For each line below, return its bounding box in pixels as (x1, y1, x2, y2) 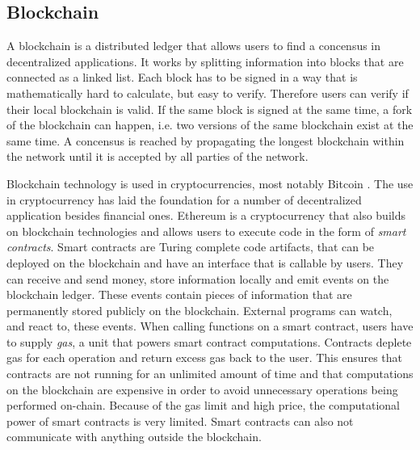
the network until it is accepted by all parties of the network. (6, 148, 309, 165)
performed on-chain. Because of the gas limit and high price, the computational (6, 397, 400, 414)
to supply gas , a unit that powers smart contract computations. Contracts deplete (6, 333, 412, 350)
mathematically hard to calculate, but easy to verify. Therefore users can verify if (6, 84, 409, 101)
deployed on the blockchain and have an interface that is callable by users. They (6, 254, 404, 271)
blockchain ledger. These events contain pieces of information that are (6, 286, 352, 303)
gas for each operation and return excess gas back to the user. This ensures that (6, 349, 403, 366)
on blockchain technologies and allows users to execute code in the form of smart (6, 222, 406, 239)
